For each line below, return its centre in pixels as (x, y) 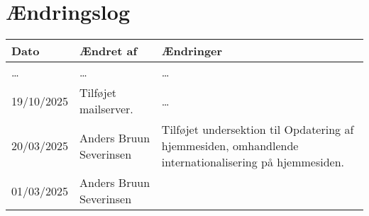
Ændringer (192, 51)
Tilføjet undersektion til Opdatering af (258, 130)
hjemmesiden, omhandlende (230, 146)
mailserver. (106, 109)
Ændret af (108, 51)
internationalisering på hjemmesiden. (253, 162)
